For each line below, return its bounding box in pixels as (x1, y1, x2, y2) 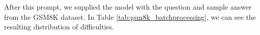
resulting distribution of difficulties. (4, 21, 114, 32)
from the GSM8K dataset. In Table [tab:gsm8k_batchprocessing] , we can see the (4, 11, 256, 22)
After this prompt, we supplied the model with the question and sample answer (4, 2, 252, 12)
